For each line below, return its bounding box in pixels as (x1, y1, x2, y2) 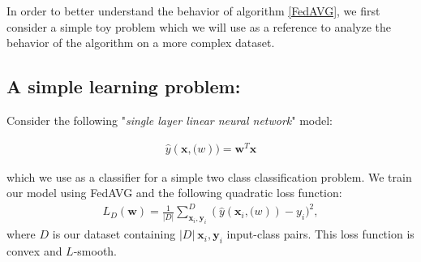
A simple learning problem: (6, 74, 241, 99)
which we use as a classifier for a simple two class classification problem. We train (6, 168, 412, 185)
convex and (6, 242, 62, 259)
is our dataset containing (52, 225, 176, 243)
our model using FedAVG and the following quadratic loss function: (6, 184, 342, 201)
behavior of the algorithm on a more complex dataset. (6, 34, 275, 51)
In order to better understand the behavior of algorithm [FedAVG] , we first (6, 2, 380, 19)
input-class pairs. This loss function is (226, 225, 415, 243)
